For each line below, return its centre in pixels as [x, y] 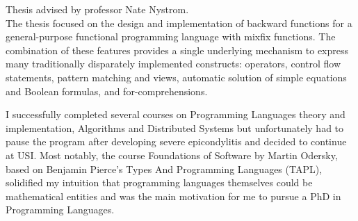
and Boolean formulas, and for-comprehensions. [107, 91]
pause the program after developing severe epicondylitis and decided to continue [176, 141]
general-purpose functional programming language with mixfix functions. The [171, 36]
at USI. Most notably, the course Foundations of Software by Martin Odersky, [172, 155]
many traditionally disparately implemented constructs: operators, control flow [173, 64]
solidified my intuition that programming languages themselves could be [159, 182]
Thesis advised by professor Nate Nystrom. [97, 9]
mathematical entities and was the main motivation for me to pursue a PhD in [173, 196]
